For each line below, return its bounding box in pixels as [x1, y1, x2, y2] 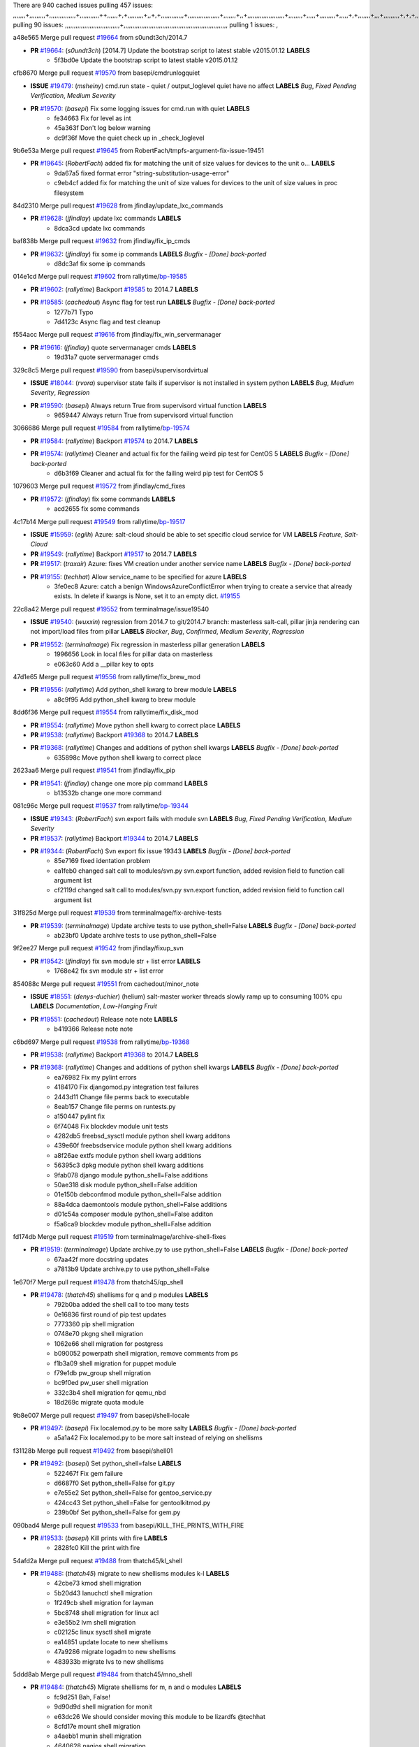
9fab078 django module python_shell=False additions [54, 1170, 209, 1179]
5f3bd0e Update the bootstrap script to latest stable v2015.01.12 [54, 56, 238, 64]
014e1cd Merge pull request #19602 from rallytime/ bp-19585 [13, 273, 188, 281]
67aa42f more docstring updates [54, 1255, 149, 1263]
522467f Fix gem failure [54, 1469, 124, 1477]
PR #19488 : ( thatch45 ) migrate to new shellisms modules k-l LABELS [30, 1570, 230, 1578]
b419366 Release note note [54, 1024, 133, 1034]
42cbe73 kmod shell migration [54, 1579, 142, 1588]
